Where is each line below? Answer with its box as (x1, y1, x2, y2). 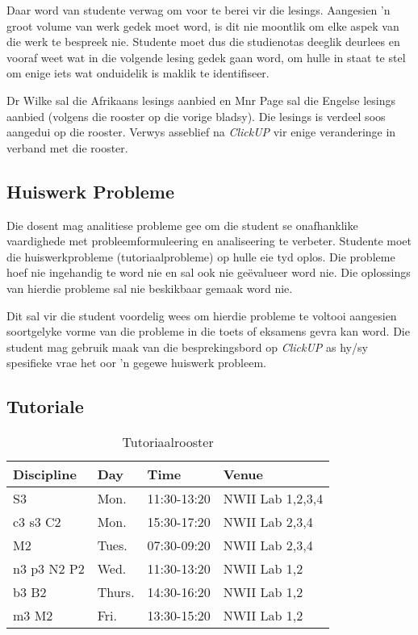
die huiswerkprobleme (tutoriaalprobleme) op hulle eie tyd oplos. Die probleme (6, 248, 395, 265)
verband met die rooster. (6, 139, 128, 156)
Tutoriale (6, 394, 84, 419)
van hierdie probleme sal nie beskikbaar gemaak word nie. (6, 279, 293, 296)
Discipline (13, 465, 77, 484)
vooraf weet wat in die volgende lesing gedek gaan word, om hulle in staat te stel (6, 48, 406, 65)
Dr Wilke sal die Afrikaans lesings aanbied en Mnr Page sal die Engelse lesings (6, 91, 395, 108)
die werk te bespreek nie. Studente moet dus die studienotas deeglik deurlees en (6, 33, 400, 50)
